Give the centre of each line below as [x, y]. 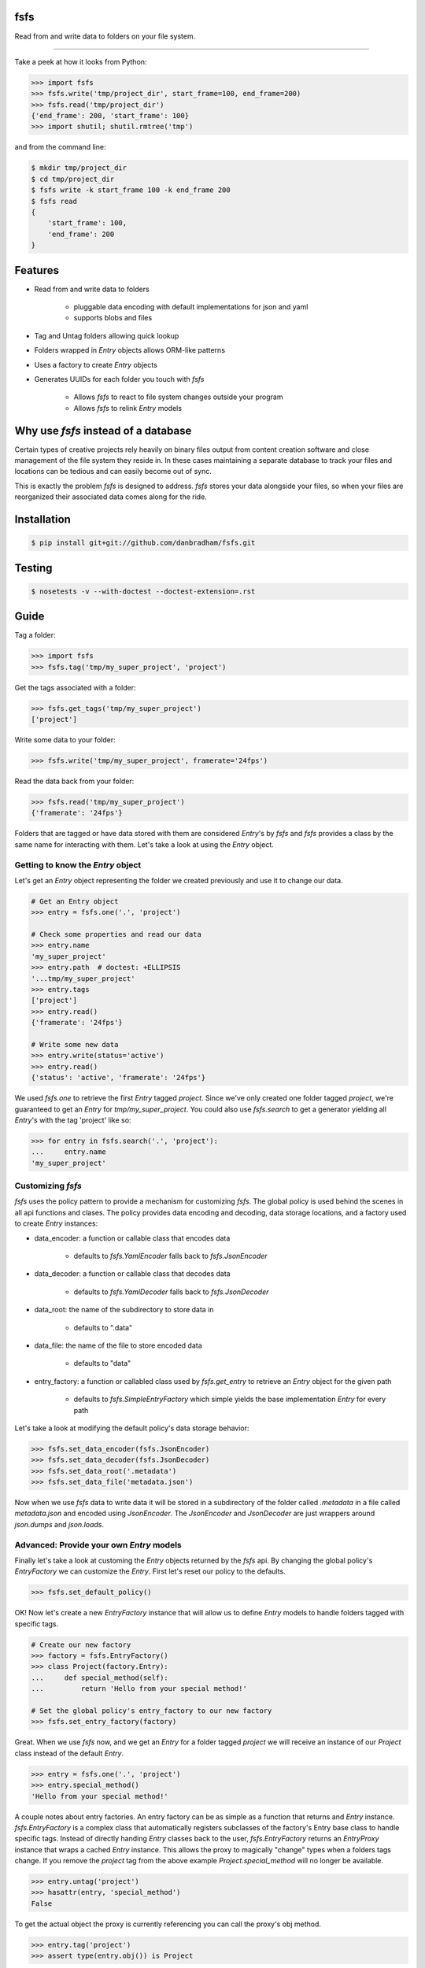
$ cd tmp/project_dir [73, 179]
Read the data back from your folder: [74, 781]
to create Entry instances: [56, 1223]
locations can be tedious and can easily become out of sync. [113, 472]
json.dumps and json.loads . [59, 1524]
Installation [42, 520]
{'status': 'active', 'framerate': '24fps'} [118, 1078]
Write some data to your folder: [65, 740]
